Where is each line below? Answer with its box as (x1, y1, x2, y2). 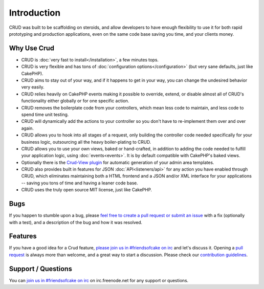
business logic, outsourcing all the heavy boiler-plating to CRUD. (21, 139, 151, 145)
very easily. (21, 84, 44, 90)
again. (21, 125, 34, 131)
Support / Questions (9, 265, 72, 273)
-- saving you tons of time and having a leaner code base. (21, 180, 138, 186)
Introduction (9, 7, 61, 18)
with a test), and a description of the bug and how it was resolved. (9, 219, 143, 225)
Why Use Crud (9, 44, 55, 52)
